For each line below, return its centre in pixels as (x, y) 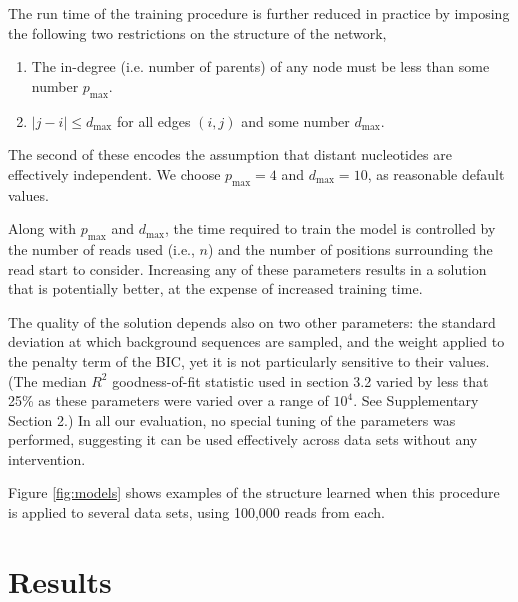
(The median (47, 380)
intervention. (47, 458)
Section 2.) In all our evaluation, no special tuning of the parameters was (232, 419)
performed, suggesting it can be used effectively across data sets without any (243, 439)
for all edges (153, 120)
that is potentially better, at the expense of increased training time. (215, 288)
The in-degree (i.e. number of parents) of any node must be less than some (260, 66)
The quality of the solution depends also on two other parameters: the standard (252, 321)
